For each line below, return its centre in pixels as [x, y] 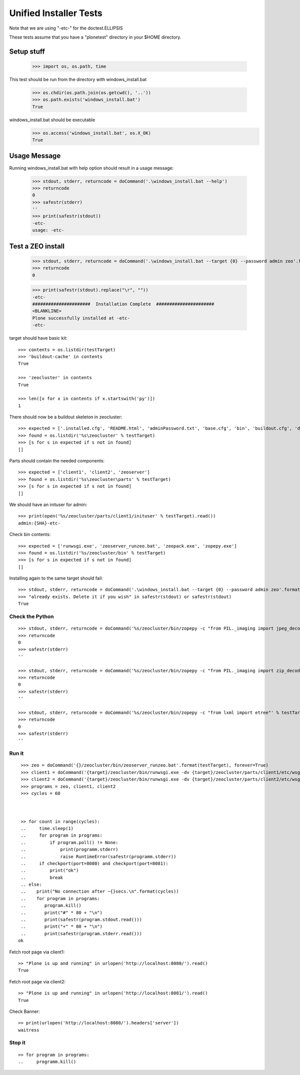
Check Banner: [24, 1011]
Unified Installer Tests [56, 13]
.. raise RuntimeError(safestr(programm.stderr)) [98, 856]
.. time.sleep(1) [47, 828]
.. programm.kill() [47, 1062]
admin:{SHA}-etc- [39, 523]
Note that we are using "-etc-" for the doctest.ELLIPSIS [66, 28]
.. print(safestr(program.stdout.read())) [81, 920]
